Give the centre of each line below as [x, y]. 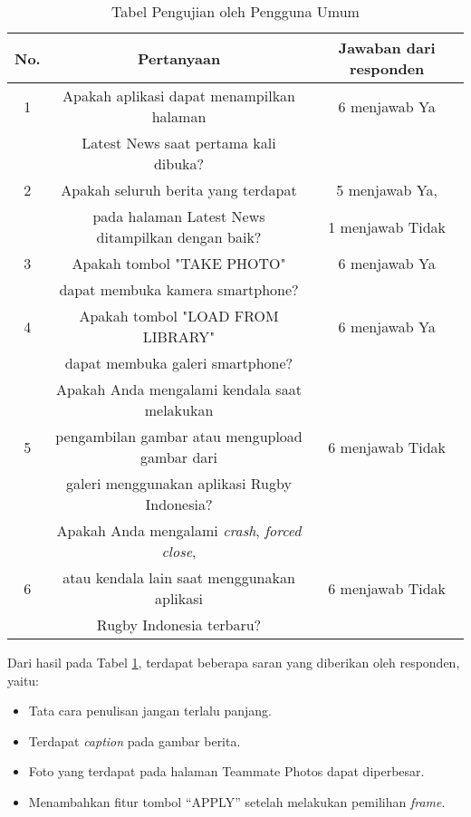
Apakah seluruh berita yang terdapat [179, 190]
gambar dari [179, 457]
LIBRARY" [179, 336]
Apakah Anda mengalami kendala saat [179, 389]
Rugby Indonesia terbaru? [179, 625]
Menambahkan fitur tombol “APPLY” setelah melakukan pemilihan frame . [237, 801]
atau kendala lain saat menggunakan [179, 577]
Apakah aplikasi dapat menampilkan [179, 96]
